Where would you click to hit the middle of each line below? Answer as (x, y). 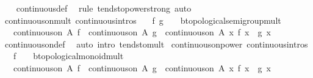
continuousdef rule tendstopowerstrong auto (104, 8)
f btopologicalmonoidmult (68, 56)
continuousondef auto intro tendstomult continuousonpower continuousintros (156, 44)
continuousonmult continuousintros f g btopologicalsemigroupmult (143, 20)
